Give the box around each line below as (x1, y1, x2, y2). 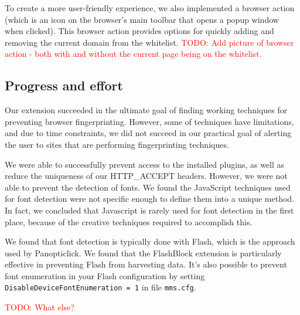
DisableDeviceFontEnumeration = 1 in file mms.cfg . (5, 281, 196, 293)
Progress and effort (5, 76, 123, 94)
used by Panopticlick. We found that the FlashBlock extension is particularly (5, 246, 282, 259)
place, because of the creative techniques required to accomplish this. (5, 215, 253, 228)
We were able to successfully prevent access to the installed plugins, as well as (5, 158, 285, 170)
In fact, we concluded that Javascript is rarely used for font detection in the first (5, 204, 294, 216)
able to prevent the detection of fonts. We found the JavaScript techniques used (5, 181, 291, 193)
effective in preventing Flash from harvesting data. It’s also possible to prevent (5, 258, 287, 270)
